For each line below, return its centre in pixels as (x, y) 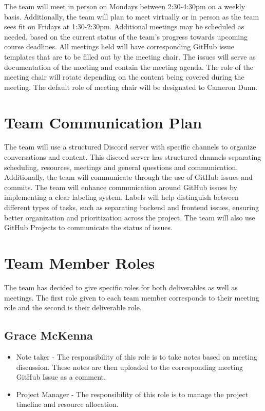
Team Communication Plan (103, 122)
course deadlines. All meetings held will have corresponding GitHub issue (119, 46)
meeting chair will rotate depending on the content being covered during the (124, 77)
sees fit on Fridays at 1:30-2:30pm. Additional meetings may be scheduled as (124, 26)
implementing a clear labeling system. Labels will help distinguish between (121, 197)
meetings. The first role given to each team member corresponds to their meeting (132, 297)
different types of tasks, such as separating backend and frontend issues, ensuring (131, 207)
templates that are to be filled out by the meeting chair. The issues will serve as (130, 56)
